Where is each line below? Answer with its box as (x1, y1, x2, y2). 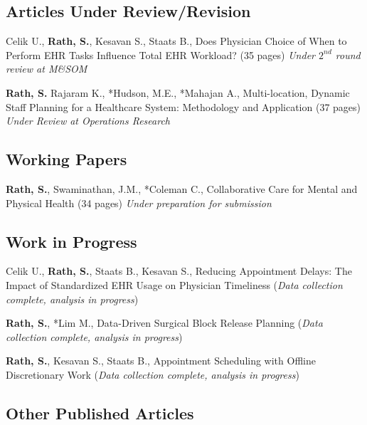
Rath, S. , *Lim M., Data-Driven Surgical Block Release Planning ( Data (6, 315, 323, 330)
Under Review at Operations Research (6, 113, 171, 128)
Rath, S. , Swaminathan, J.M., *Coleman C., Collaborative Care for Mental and (6, 181, 358, 196)
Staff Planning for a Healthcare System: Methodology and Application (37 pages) (6, 99, 361, 114)
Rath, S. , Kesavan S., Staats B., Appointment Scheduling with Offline (6, 353, 316, 368)
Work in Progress (6, 230, 137, 252)
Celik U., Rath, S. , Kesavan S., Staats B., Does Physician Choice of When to (6, 33, 347, 48)
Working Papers (6, 148, 127, 170)
